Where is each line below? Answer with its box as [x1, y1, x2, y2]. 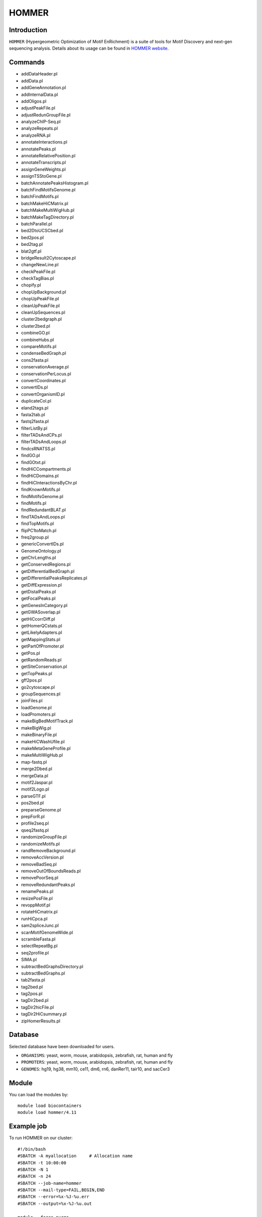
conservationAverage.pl [21, 364, 69, 370]
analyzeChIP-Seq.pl [21, 119, 61, 125]
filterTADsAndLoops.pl [21, 439, 66, 445]
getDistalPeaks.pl [21, 589, 56, 595]
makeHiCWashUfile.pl [21, 738, 65, 744]
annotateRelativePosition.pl [21, 153, 76, 159]
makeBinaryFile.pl [21, 732, 57, 738]
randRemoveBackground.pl [21, 848, 76, 853]
